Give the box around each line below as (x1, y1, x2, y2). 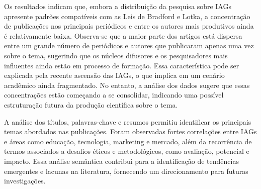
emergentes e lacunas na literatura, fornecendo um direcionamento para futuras (4, 165, 248, 176)
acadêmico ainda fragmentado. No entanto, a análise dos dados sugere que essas (4, 79, 250, 90)
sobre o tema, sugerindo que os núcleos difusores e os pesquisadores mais (4, 50, 228, 60)
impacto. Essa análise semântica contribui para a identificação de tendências (4, 155, 239, 166)
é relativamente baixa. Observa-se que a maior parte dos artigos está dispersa (4, 30, 242, 41)
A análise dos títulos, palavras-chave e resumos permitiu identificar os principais (4, 116, 251, 127)
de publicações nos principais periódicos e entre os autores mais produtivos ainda (4, 21, 254, 31)
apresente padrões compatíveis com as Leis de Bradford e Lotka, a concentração (4, 11, 250, 21)
